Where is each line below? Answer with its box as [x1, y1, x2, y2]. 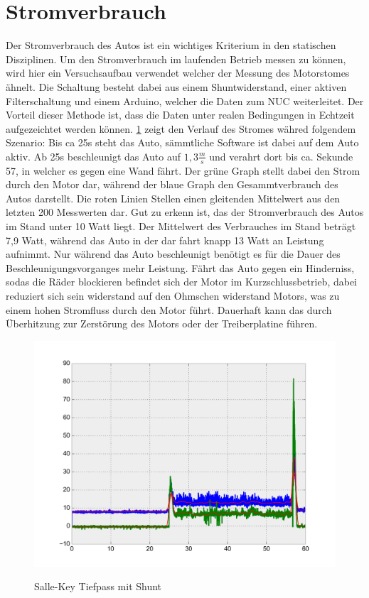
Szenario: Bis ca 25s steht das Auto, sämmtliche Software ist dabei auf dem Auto [6, 135, 359, 150]
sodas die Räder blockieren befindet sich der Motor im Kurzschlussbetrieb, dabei [6, 274, 358, 289]
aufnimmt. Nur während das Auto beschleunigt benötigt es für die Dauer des [6, 246, 341, 261]
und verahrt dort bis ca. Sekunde [209, 148, 353, 163]
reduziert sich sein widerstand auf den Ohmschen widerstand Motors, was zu [6, 288, 340, 303]
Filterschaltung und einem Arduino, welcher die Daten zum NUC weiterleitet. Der [6, 93, 364, 108]
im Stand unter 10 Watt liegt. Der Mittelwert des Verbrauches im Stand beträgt [6, 219, 356, 234]
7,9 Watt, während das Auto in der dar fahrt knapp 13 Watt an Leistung [6, 232, 324, 247]
